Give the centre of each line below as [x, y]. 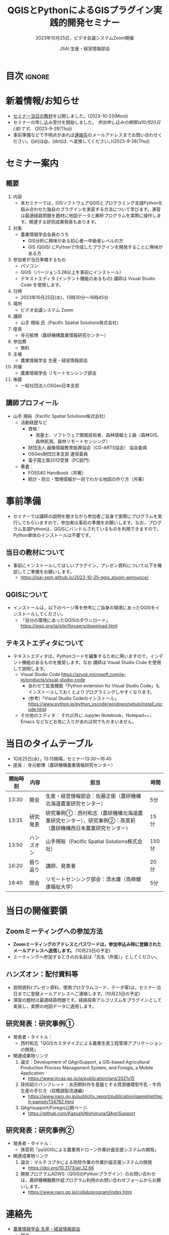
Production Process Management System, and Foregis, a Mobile [87, 1067]
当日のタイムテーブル [49, 744]
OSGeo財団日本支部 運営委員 [58, 453]
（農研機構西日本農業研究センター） [88, 828]
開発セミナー [93, 23]
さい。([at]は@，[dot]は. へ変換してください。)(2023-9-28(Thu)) [83, 141]
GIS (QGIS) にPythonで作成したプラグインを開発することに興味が [96, 247]
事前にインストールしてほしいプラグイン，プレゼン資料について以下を [85, 565]
